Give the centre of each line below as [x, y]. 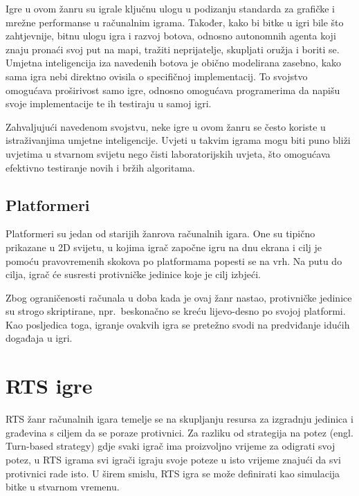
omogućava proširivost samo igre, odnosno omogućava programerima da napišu [173, 90]
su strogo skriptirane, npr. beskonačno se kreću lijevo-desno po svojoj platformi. [176, 311]
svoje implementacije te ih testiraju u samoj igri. [109, 103]
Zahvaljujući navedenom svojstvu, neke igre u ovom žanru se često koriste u [166, 126]
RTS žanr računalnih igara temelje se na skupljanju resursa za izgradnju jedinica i [179, 419]
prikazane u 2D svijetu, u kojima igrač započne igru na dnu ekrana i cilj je [164, 247]
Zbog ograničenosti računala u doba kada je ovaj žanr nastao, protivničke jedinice [179, 297]
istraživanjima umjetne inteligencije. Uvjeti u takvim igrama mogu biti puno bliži [178, 140]
